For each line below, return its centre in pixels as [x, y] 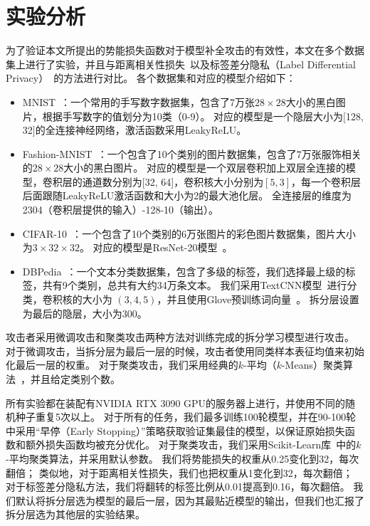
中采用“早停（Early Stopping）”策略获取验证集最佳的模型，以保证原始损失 [175, 430]
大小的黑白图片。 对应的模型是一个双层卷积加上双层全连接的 [205, 168]
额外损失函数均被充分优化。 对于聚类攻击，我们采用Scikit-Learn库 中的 [191, 445]
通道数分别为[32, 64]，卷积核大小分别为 [173, 181]
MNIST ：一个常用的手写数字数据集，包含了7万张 [139, 101]
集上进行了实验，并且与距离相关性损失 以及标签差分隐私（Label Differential [181, 64]
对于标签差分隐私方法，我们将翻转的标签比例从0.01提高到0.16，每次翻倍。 [178, 486]
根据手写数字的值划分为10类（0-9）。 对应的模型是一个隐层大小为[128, [203, 116]
